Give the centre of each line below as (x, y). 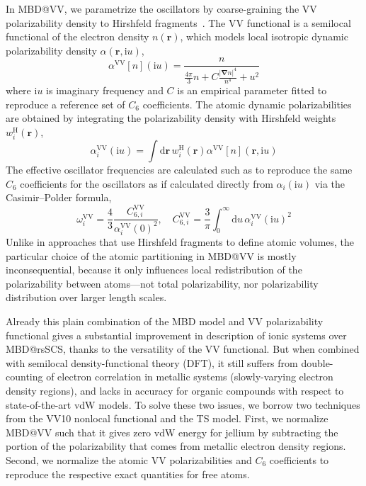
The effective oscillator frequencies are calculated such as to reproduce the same (179, 170)
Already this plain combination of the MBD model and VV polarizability (165, 321)
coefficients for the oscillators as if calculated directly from (147, 183)
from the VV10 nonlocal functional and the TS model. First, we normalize (167, 418)
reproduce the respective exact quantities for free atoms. (128, 474)
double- (317, 362)
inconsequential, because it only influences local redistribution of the (154, 270)
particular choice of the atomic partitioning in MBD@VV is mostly (151, 255)
